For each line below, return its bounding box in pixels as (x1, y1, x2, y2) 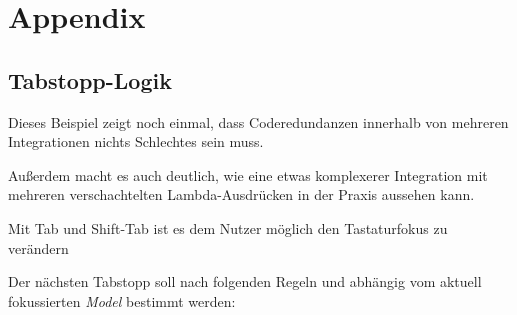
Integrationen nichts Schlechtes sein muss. (8, 131, 264, 152)
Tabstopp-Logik (8, 64, 172, 95)
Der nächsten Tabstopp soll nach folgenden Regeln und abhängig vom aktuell (8, 271, 482, 292)
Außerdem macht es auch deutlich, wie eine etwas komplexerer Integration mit (8, 164, 488, 185)
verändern (8, 237, 69, 258)
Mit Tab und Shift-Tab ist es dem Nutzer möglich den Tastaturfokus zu (8, 217, 448, 238)
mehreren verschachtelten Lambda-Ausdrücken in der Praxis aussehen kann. (8, 184, 475, 205)
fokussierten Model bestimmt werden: (8, 290, 236, 311)
